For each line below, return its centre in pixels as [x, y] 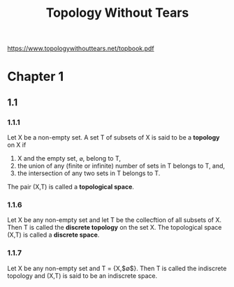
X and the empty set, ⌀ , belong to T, [69, 159]
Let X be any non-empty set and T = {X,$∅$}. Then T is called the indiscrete [117, 268]
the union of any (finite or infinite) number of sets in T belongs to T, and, [121, 166]
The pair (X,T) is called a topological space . [71, 187]
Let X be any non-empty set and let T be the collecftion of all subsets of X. [115, 220]
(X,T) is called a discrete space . [53, 235]
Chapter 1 [36, 76]
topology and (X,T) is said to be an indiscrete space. [82, 275]
